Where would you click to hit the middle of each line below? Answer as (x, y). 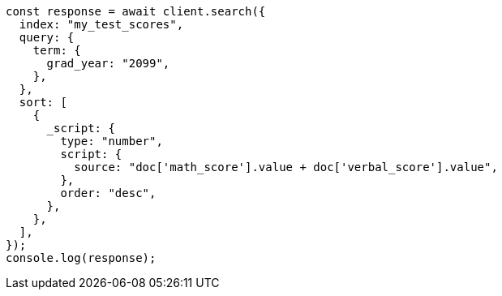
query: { (47, 37)
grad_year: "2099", (108, 63)
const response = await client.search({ (136, 11)
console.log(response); (81, 258)
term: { (57, 50)
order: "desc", (108, 193)
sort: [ (43, 102)
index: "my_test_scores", (101, 24)
